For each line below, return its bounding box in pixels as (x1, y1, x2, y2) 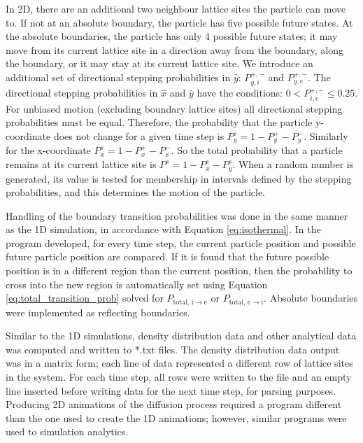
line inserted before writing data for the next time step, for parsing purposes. (6, 383, 336, 398)
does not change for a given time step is (53, 129, 225, 143)
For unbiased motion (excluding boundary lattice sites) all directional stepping (6, 101, 343, 115)
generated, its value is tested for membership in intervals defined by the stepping (6, 171, 352, 185)
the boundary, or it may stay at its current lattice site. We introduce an (6, 56, 313, 71)
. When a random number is (232, 157, 354, 171)
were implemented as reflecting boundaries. (6, 304, 190, 319)
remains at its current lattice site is (6, 157, 157, 171)
